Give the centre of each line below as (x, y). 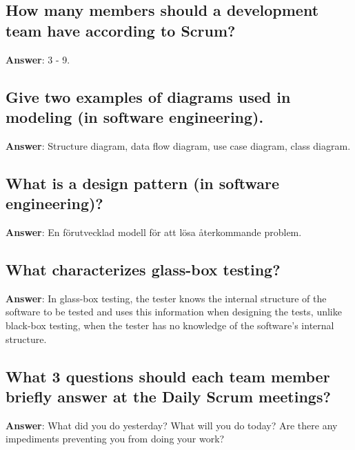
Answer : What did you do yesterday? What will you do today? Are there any (172, 425)
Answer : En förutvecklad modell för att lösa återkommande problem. (154, 232)
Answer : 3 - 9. (38, 59)
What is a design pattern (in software (143, 183)
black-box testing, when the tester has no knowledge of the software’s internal (170, 325)
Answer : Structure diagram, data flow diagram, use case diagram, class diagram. (178, 145)
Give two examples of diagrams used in (148, 96)
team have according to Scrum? (121, 30)
